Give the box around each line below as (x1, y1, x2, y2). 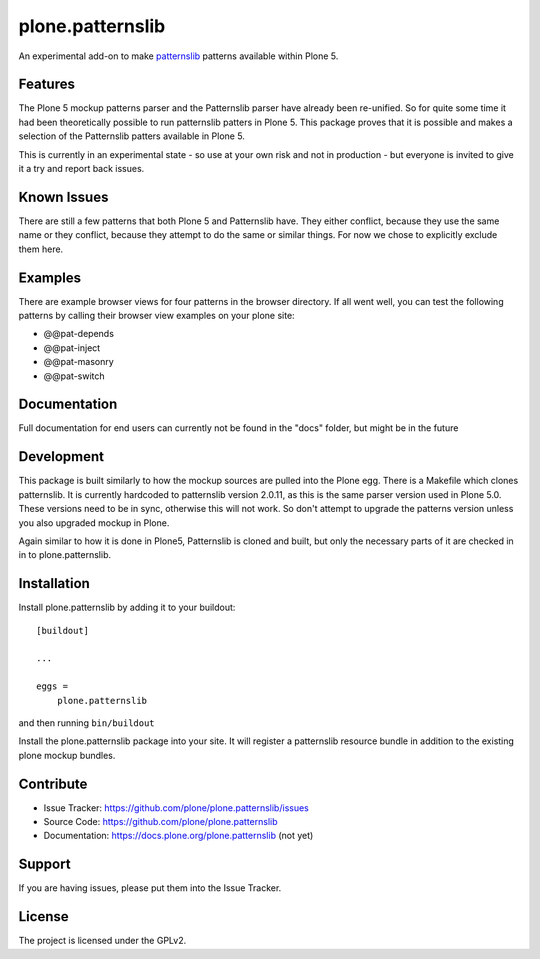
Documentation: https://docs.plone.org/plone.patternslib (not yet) (43, 830, 314, 842)
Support (18, 856, 71, 873)
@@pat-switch (43, 370, 105, 382)
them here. (18, 243, 64, 255)
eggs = (36, 681, 69, 692)
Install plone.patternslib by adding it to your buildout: (18, 601, 236, 614)
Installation (18, 575, 90, 592)
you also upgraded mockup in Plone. (18, 516, 170, 529)
